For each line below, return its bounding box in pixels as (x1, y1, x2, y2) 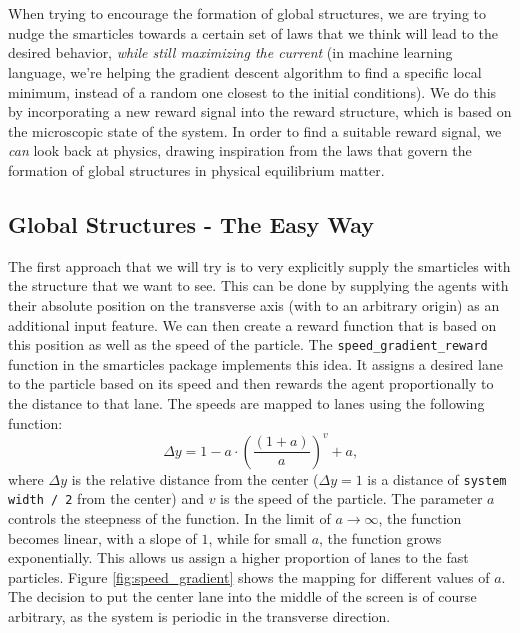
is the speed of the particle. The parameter (220, 488, 483, 509)
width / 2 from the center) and (8, 488, 204, 509)
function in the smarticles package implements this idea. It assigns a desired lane (8, 353, 503, 374)
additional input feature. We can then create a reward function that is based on (8, 314, 497, 335)
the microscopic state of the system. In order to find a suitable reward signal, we (8, 120, 502, 141)
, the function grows (319, 527, 442, 548)
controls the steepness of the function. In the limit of (8, 507, 331, 528)
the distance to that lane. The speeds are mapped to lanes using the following (8, 392, 485, 413)
